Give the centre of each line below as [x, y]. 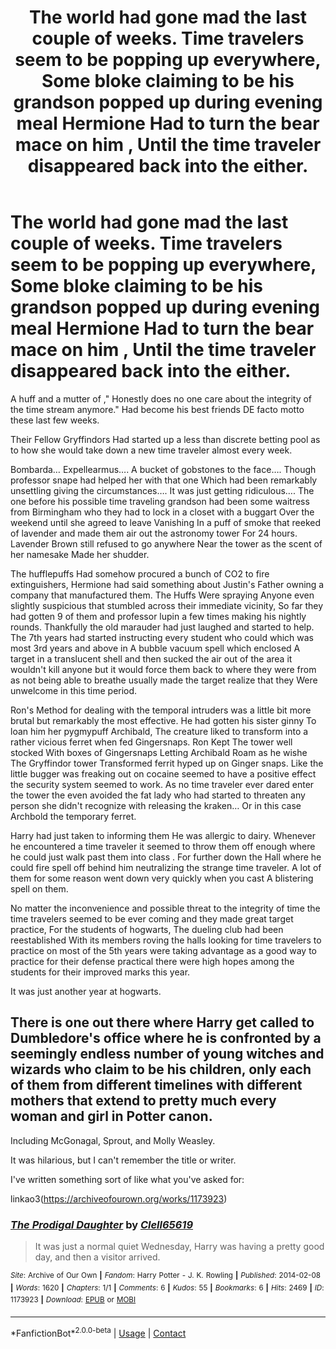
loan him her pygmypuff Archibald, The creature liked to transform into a [159, 731]
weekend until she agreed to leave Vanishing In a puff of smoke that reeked [166, 522]
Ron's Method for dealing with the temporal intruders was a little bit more [161, 710]
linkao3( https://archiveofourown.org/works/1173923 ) [119, 1198]
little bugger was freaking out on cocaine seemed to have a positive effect [163, 773]
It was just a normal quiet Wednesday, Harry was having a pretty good [179, 1247]
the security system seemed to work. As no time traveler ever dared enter [162, 784]
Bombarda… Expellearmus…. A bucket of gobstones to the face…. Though [163, 469]
